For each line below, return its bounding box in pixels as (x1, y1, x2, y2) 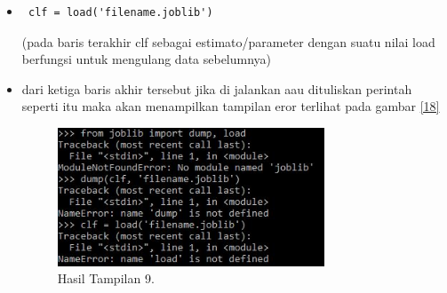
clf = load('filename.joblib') (28, 6, 213, 19)
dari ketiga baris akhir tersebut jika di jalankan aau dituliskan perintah (21, 79, 412, 98)
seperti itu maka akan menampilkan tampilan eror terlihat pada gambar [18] (21, 97, 440, 115)
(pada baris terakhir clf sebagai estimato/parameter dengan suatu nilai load (21, 32, 435, 51)
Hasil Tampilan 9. (57, 269, 155, 288)
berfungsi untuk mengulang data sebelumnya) (21, 50, 272, 68)
